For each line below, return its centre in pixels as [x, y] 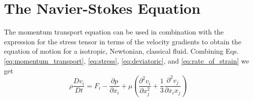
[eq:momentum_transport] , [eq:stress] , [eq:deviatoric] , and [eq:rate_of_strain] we [126, 60]
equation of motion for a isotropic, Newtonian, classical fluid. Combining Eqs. [121, 51]
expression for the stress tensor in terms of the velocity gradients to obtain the [123, 41]
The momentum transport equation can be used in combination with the [114, 32]
